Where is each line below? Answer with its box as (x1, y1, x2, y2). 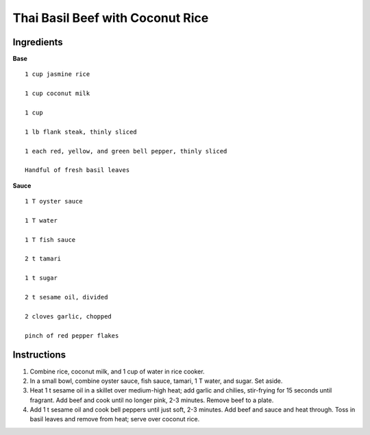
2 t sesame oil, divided (25, 293, 108, 301)
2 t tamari (25, 255, 62, 263)
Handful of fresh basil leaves (25, 166, 130, 174)
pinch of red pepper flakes (25, 332, 119, 339)
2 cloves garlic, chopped (25, 312, 112, 320)
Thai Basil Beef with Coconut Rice (12, 10, 209, 25)
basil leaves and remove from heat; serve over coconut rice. (29, 415, 200, 423)
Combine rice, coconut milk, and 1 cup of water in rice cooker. (29, 367, 205, 375)
